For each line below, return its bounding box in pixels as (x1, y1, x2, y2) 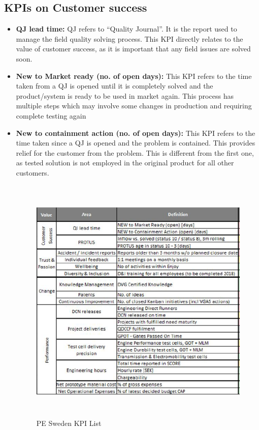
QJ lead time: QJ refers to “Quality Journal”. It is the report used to (16, 23, 237, 34)
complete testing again (16, 110, 86, 121)
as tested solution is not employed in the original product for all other (16, 157, 234, 168)
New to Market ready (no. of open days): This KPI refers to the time (16, 70, 252, 81)
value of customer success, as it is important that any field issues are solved (16, 43, 251, 54)
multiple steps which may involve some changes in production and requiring (16, 100, 252, 111)
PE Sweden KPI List (36, 417, 102, 428)
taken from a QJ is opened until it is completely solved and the (16, 80, 213, 91)
